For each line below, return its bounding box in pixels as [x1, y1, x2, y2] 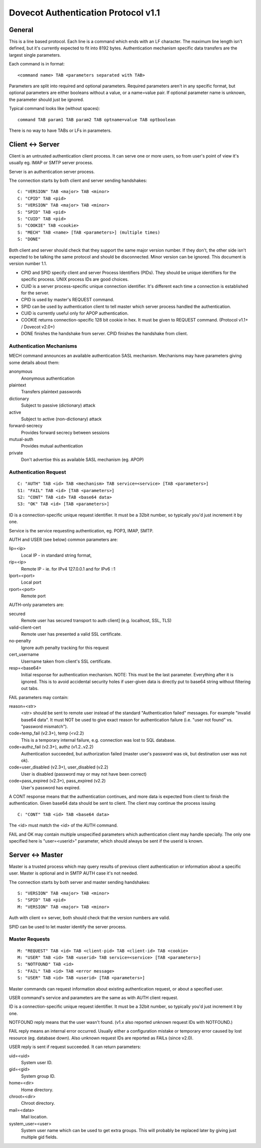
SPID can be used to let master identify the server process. [9, 924, 127, 929]
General [9, 26, 34, 34]
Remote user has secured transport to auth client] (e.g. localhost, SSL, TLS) [21, 618, 172, 623]
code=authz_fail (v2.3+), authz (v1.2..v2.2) [9, 744, 94, 750]
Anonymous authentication [21, 375, 75, 381]
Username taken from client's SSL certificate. [21, 658, 112, 664]
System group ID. [21, 1073, 56, 1079]
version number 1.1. [9, 261, 47, 267]
